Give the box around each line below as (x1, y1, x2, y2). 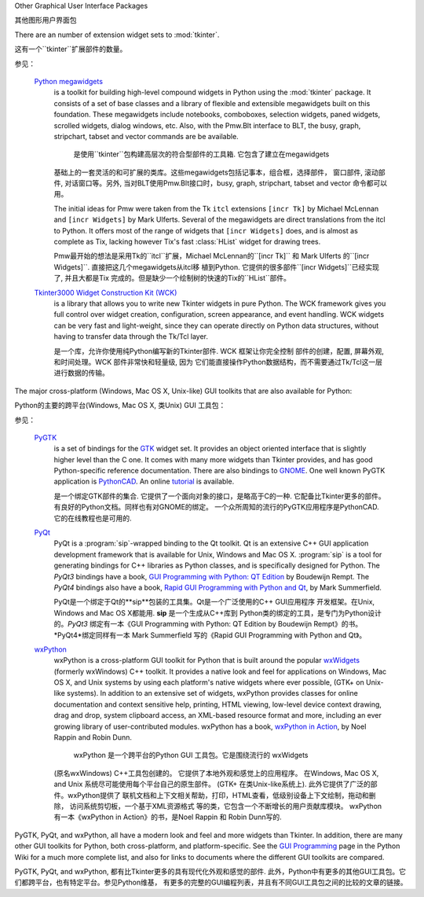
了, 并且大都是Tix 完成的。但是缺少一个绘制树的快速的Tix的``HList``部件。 (53, 274, 291, 283)
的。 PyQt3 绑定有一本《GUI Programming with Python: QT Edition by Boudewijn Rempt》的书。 (53, 619, 363, 629)
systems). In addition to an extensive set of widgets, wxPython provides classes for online (67, 689, 359, 698)
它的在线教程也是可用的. (53, 513, 133, 523)
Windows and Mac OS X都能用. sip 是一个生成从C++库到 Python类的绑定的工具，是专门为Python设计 (53, 608, 382, 617)
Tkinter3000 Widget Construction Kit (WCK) (34, 288, 177, 297)
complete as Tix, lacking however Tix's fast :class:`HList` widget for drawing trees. (53, 237, 321, 247)
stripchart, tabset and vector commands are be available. (53, 131, 239, 141)
